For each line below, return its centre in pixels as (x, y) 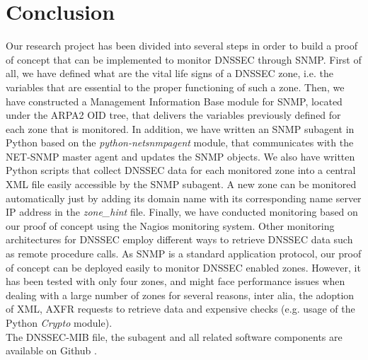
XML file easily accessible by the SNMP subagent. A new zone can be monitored (181, 184)
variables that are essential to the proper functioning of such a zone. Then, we (175, 87)
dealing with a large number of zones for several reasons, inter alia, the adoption (180, 295)
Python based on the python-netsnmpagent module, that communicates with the (180, 143)
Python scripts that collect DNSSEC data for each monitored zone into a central (181, 170)
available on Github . (51, 350)
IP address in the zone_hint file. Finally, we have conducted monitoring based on (182, 212)
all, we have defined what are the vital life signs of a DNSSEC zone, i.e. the (169, 73)
